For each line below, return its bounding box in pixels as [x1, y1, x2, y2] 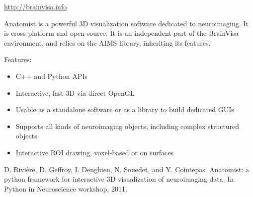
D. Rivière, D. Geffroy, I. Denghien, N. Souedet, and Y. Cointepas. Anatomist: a [4, 164, 250, 174]
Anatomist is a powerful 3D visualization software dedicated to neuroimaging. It [4, 18, 249, 28]
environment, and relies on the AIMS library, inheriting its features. [4, 37, 211, 48]
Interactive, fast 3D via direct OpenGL [15, 87, 135, 98]
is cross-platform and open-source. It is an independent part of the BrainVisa [4, 28, 239, 38]
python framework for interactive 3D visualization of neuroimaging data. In [4, 174, 234, 184]
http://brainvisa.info [4, 1, 67, 11]
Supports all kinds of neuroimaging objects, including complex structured [15, 121, 240, 131]
